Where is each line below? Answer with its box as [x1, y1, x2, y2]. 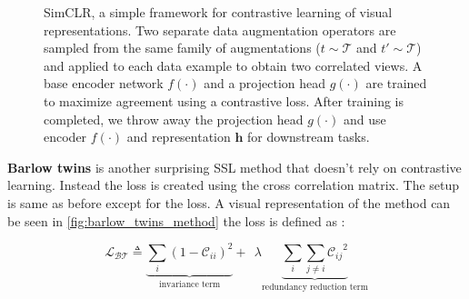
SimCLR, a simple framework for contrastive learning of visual [44, 3, 393, 21]
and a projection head [204, 74, 326, 93]
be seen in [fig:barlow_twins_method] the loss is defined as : [7, 211, 345, 230]
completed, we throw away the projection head [44, 109, 304, 128]
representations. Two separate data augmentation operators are [44, 20, 396, 39]
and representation [126, 127, 231, 146]
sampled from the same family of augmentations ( [44, 38, 321, 57]
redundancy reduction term [261, 282, 368, 292]
